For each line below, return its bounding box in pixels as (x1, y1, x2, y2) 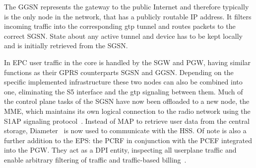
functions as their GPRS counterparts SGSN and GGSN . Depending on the (4, 67, 234, 77)
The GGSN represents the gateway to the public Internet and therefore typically (4, 1, 249, 11)
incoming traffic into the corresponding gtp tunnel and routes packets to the (4, 21, 236, 31)
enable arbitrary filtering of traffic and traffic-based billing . (4, 154, 187, 165)
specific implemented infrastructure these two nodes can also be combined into (4, 77, 243, 87)
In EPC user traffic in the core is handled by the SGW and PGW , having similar (4, 57, 251, 67)
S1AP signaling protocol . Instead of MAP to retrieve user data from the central (4, 115, 250, 126)
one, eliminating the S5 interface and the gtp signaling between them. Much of (4, 86, 243, 96)
